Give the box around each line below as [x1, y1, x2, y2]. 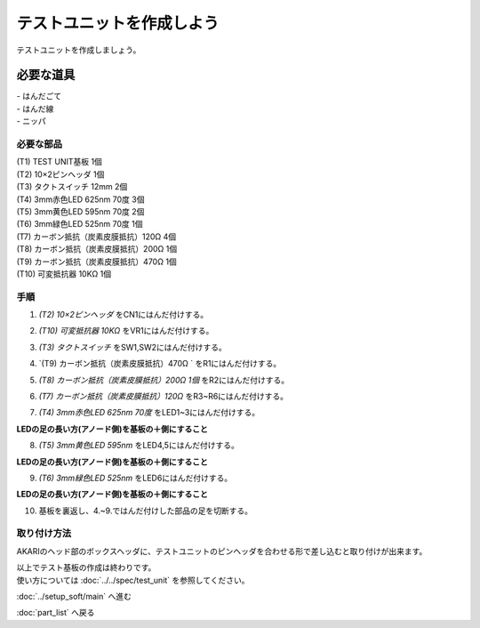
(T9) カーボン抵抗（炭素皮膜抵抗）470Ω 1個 [16, 256, 177, 267]
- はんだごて [16, 91, 62, 101]
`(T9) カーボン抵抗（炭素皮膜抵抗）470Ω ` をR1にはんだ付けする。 [38, 358, 282, 369]
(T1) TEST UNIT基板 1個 [16, 157, 102, 167]
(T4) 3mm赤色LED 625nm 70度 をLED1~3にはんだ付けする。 [38, 407, 260, 418]
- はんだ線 [16, 103, 54, 114]
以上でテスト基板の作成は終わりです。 [16, 562, 156, 573]
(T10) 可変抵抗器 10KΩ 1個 [16, 268, 111, 279]
